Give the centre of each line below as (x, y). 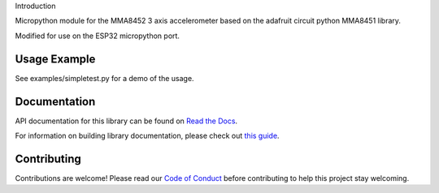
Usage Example (55, 59)
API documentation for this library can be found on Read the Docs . (126, 121)
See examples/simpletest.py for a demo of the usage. (104, 78)
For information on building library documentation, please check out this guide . (147, 135)
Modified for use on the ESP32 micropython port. (98, 36)
